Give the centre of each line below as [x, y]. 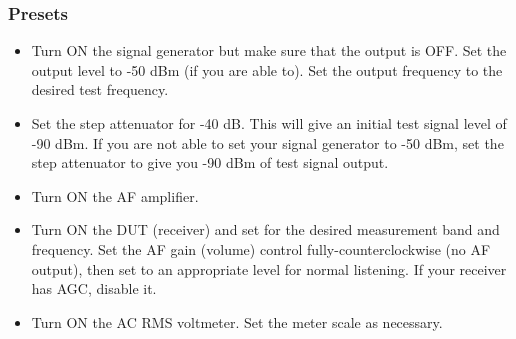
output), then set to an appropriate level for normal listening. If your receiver [269, 268]
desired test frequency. [100, 89]
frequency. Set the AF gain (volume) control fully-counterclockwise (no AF [261, 248]
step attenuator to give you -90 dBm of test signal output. [210, 162]
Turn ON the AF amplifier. [115, 195]
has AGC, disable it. [94, 288]
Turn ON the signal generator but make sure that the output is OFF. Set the [269, 50]
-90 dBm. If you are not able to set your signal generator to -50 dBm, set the [267, 142]
